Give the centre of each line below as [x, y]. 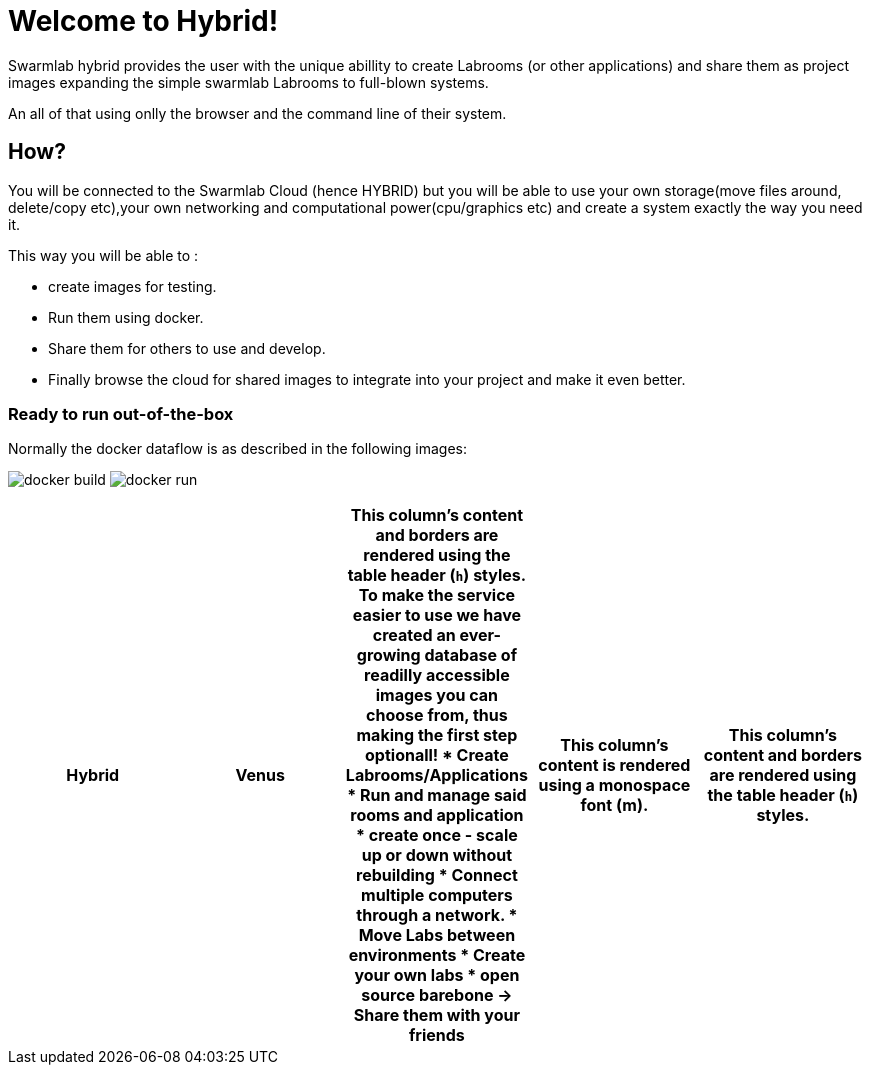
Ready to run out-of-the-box [121, 413]
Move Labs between [437, 935]
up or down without [437, 855]
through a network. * [437, 915]
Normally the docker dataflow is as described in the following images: [237, 449]
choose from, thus [437, 715]
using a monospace [614, 785]
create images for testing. [132, 286]
